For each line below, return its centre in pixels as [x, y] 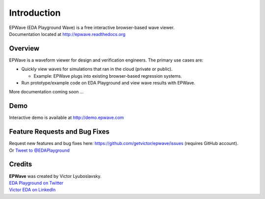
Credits [21, 164]
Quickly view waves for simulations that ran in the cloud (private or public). [97, 69]
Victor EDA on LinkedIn [32, 190]
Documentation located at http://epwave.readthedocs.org [67, 34]
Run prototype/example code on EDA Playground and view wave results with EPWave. [108, 83]
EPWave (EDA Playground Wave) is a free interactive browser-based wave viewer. [92, 28]
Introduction [35, 13]
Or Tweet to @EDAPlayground [39, 150]
